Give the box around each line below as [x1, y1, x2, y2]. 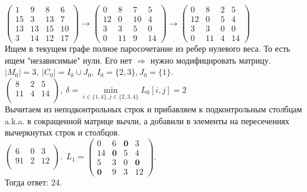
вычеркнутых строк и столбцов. [5, 126, 120, 139]
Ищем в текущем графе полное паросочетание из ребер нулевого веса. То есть [5, 42, 290, 55]
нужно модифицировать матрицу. [150, 53, 271, 66]
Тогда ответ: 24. [5, 175, 62, 188]
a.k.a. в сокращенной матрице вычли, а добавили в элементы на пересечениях [5, 114, 290, 127]
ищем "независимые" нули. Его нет [5, 53, 132, 66]
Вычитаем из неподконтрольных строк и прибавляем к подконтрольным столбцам [5, 102, 302, 115]
